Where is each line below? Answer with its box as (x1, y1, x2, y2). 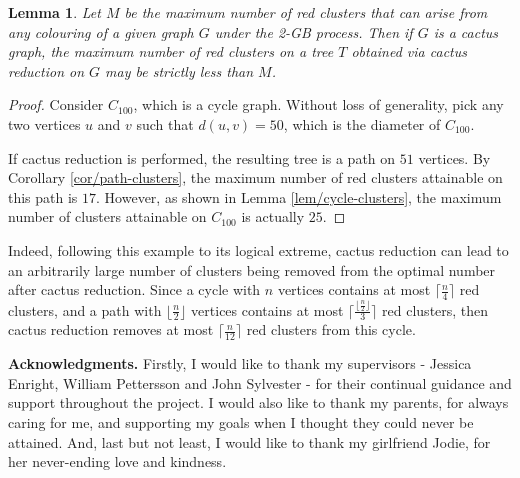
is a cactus (433, 21, 499, 42)
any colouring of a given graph (8, 21, 194, 42)
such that (136, 113, 194, 134)
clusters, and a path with (8, 299, 162, 320)
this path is (8, 186, 78, 207)
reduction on (8, 60, 85, 81)
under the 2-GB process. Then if (214, 21, 413, 42)
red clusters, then (382, 299, 489, 320)
